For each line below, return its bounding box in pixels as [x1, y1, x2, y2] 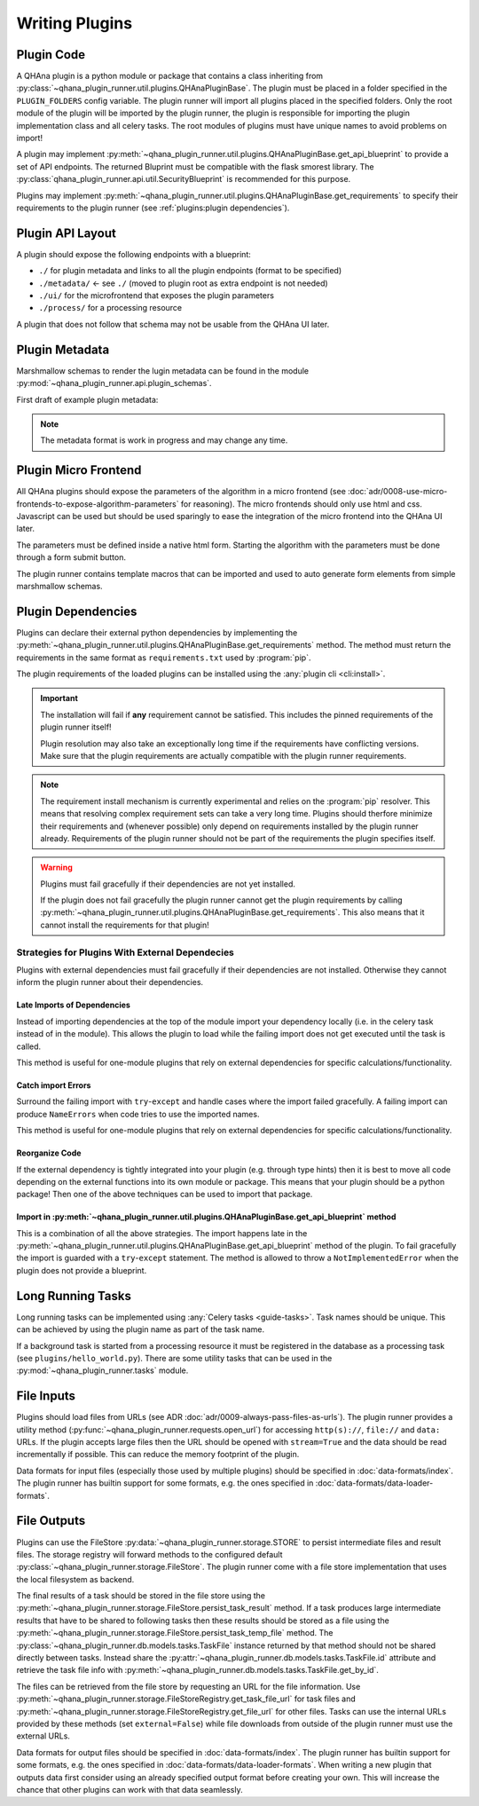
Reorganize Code [16, 1147, 82, 1158]
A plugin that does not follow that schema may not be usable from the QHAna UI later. [16, 319, 330, 329]
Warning [40, 862, 73, 873]
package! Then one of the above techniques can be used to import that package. [16, 1189, 313, 1200]
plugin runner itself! [40, 722, 112, 732]
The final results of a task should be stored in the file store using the [16, 1590, 266, 1601]
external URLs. [16, 1731, 71, 1741]
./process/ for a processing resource [38, 303, 182, 313]
